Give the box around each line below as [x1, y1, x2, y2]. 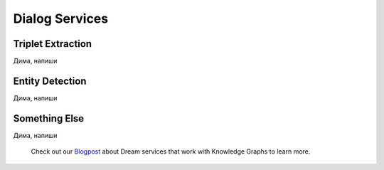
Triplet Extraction [13, 38, 92, 50]
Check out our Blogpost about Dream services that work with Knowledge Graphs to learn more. [31, 147, 311, 156]
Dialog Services [13, 11, 109, 26]
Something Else [13, 112, 85, 124]
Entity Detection [13, 75, 87, 87]
